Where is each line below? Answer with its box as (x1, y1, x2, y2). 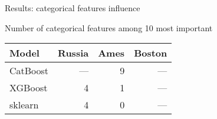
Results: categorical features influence (5, 2, 140, 14)
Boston (134, 46, 167, 60)
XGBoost (9, 81, 48, 95)
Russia (58, 46, 89, 60)
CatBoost (9, 64, 49, 78)
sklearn (9, 98, 39, 112)
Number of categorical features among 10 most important (5, 21, 213, 34)
